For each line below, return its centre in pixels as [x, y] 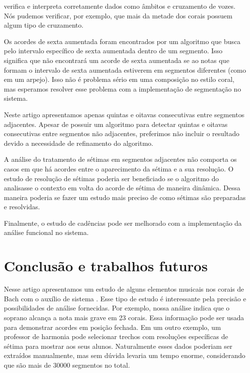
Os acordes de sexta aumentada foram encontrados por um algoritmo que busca [122, 41]
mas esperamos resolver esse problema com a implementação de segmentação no [123, 88]
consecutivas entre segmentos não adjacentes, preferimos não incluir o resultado [122, 133]
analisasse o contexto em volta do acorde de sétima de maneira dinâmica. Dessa [122, 188]
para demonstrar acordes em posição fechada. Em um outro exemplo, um [112, 327]
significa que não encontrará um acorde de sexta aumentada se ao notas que [117, 60]
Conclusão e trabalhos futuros [106, 266]
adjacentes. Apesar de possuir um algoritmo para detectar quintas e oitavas [116, 124]
